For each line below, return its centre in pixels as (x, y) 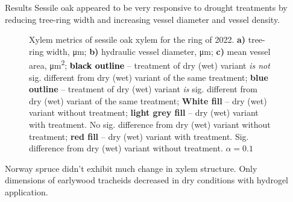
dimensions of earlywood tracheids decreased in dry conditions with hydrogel (146, 180)
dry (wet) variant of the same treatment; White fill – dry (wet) (148, 100)
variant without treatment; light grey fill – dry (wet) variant (144, 112)
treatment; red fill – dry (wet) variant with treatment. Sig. (139, 136)
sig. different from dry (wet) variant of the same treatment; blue (149, 77)
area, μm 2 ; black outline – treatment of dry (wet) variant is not (150, 65)
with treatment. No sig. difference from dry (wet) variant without (150, 124)
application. (27, 191)
